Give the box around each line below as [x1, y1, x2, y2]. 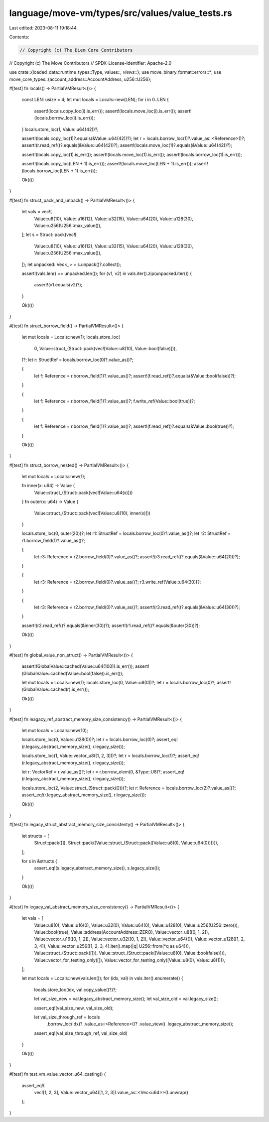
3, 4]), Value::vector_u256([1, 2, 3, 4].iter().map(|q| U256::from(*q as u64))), [34, 943, 190, 949]
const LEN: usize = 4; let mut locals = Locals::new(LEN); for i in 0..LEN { [21, 97, 169, 103]
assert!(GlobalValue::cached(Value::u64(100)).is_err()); [21, 663, 134, 669]
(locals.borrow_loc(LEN [21, 167, 70, 174]
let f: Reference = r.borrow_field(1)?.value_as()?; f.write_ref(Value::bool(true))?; [34, 398, 195, 404]
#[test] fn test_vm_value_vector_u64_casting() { [9, 1071, 106, 1077]
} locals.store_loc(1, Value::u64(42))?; [21, 126, 99, 132]
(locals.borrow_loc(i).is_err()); [34, 115, 95, 121]
